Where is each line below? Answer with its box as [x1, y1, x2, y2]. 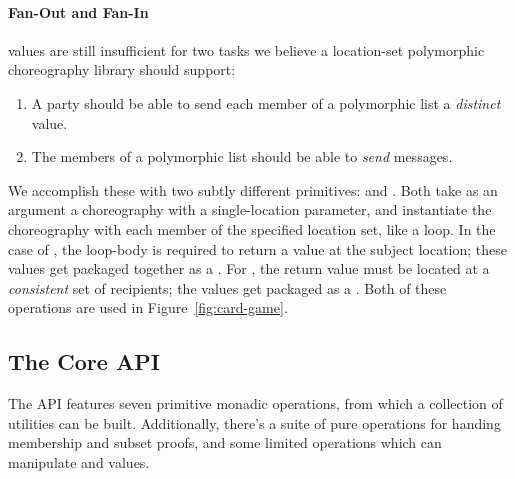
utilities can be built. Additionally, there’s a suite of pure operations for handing [8, 412, 501, 433]
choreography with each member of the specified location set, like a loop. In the [8, 218, 496, 239]
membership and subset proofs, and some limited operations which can [8, 432, 442, 453]
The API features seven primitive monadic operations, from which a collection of [8, 393, 503, 414]
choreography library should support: [8, 59, 236, 80]
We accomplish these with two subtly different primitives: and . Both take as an [8, 179, 498, 200]
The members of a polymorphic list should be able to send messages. [31, 146, 453, 167]
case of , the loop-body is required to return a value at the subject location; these [8, 238, 508, 259]
